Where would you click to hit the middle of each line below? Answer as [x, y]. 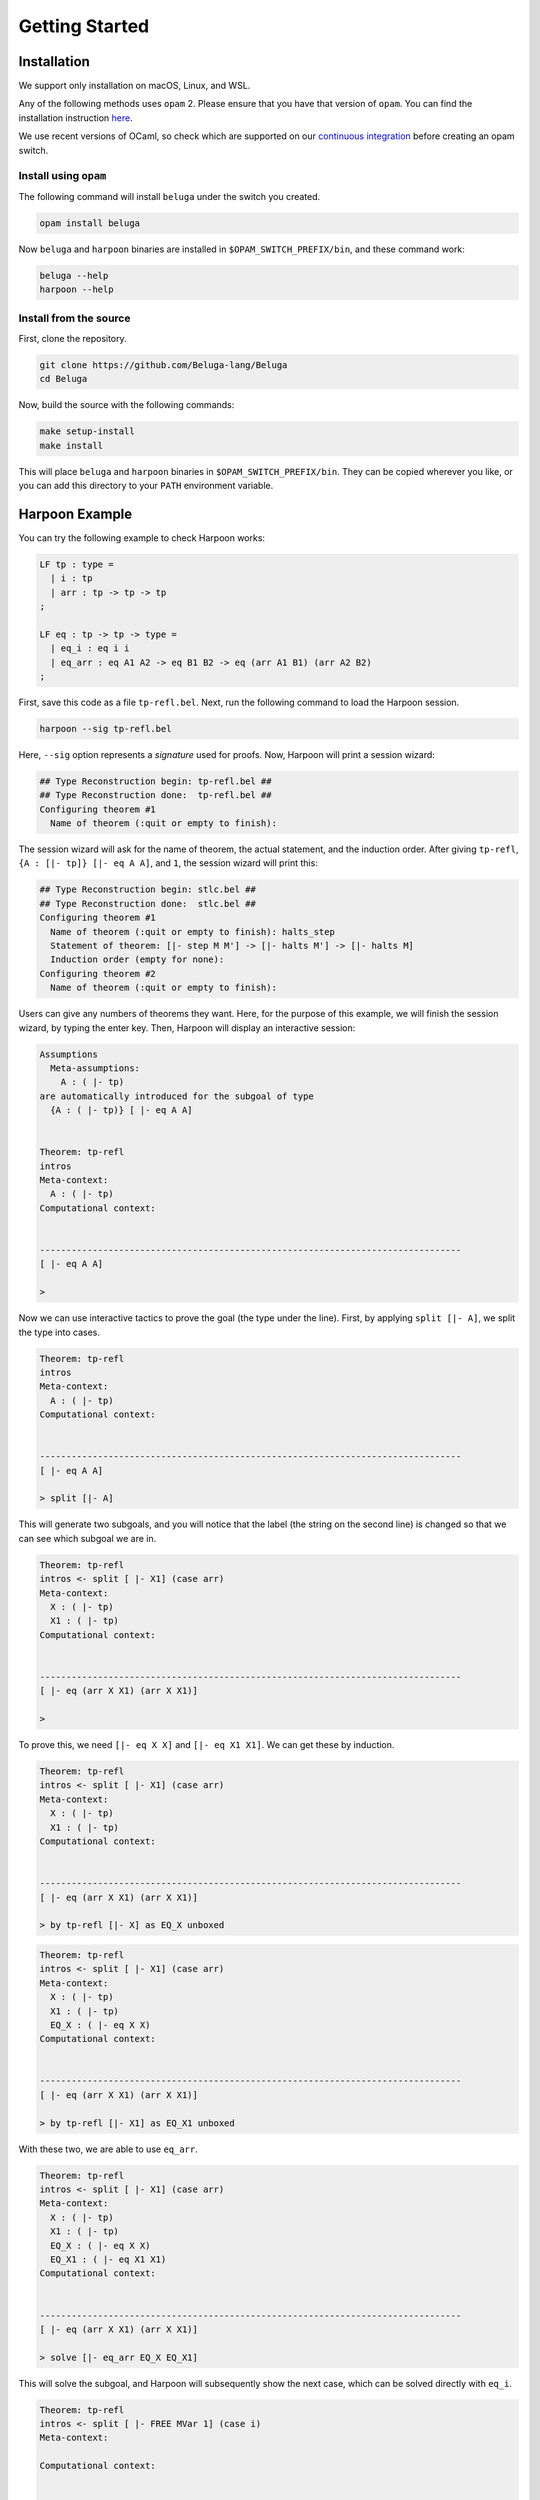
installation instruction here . [76, 117]
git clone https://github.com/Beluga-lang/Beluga [163, 364]
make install [71, 445]
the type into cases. [59, 1332]
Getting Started [84, 26]
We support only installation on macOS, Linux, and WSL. [134, 86]
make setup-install [87, 431]
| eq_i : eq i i [90, 648]
